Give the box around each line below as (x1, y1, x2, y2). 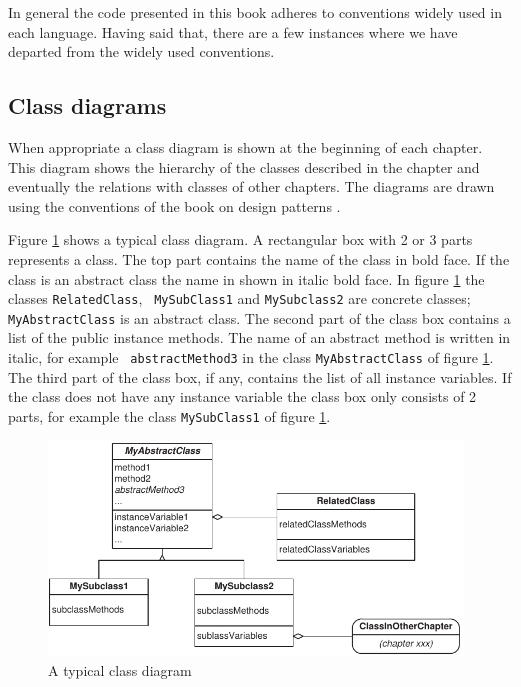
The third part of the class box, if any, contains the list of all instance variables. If (8, 366, 512, 387)
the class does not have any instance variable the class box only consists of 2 (8, 386, 477, 407)
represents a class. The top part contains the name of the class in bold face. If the (8, 248, 510, 269)
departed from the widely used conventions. (8, 41, 275, 62)
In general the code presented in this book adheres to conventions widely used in (8, 2, 502, 22)
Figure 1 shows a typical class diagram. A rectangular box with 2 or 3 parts (8, 229, 473, 250)
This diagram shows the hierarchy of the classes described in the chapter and (8, 156, 480, 177)
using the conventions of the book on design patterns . (8, 195, 341, 216)
